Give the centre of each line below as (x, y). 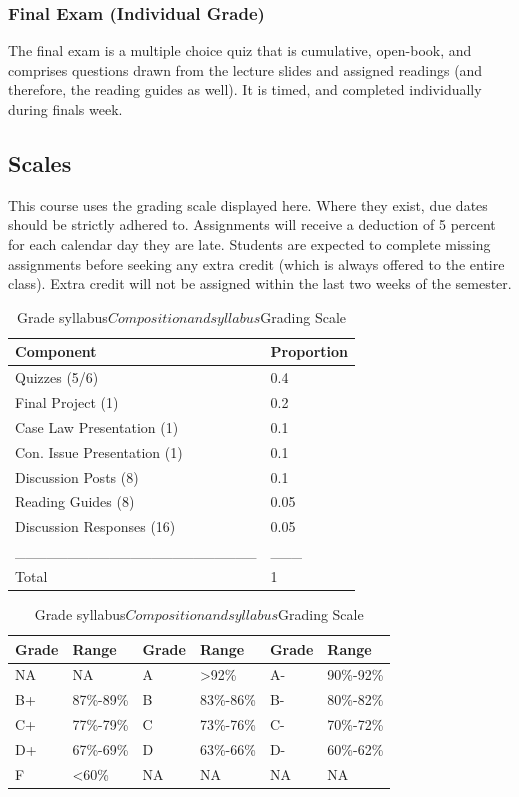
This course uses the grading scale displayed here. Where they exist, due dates (248, 204)
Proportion (309, 351)
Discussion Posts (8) (77, 476)
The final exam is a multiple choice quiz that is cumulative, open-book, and (240, 50)
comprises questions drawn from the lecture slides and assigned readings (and (245, 69)
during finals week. (65, 109)
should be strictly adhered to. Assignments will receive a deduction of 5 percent (252, 224)
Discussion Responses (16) (95, 526)
